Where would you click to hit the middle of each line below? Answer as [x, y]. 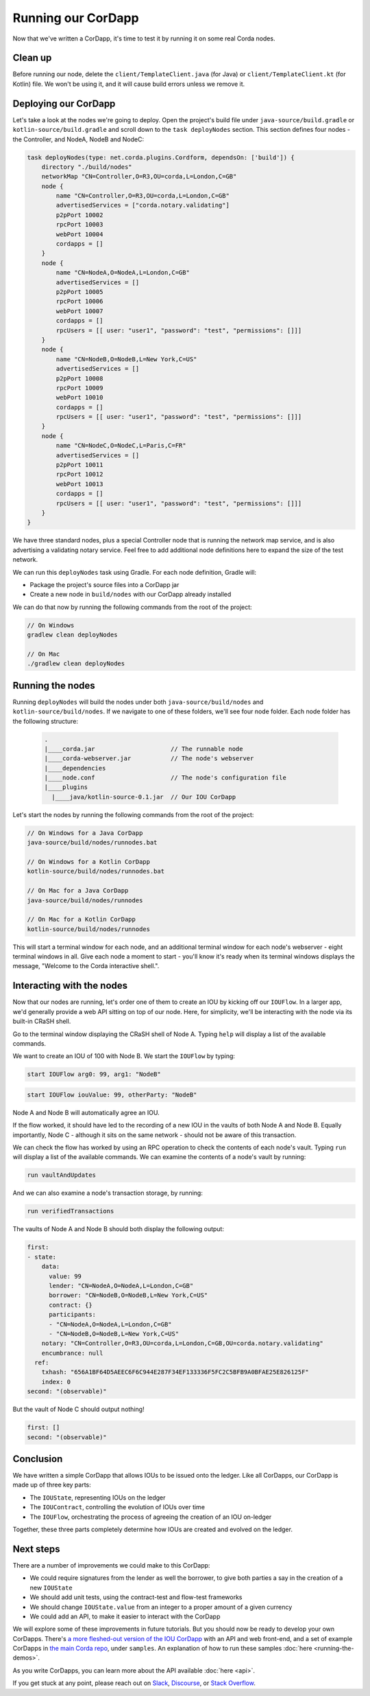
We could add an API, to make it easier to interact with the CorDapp [125, 1616]
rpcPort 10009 [79, 388]
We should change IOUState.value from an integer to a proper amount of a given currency [161, 1607]
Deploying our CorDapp [64, 103]
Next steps [36, 1549]
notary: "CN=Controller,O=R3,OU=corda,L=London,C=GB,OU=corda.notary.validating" [182, 1343]
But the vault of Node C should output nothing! [78, 1409]
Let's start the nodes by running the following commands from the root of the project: [133, 814]
